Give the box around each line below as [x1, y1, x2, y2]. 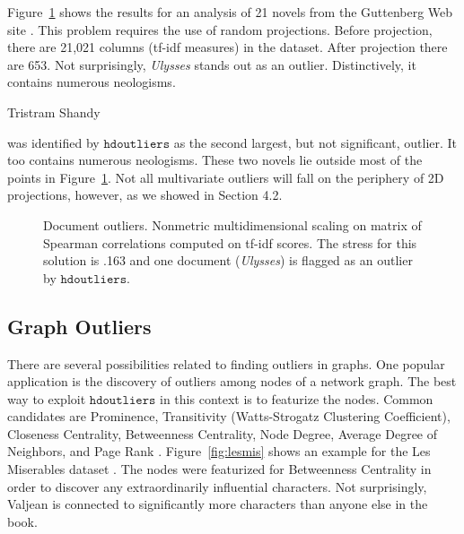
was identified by [7, 133, 100, 151]
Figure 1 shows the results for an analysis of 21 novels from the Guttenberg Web [7, 3, 453, 21]
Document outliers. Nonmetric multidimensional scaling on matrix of [43, 215, 422, 234]
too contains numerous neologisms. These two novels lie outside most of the [7, 151, 423, 169]
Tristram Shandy [7, 102, 101, 121]
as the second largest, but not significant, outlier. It [173, 133, 458, 151]
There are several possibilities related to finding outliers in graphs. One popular [7, 354, 445, 373]
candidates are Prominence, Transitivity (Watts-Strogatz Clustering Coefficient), [7, 407, 451, 426]
